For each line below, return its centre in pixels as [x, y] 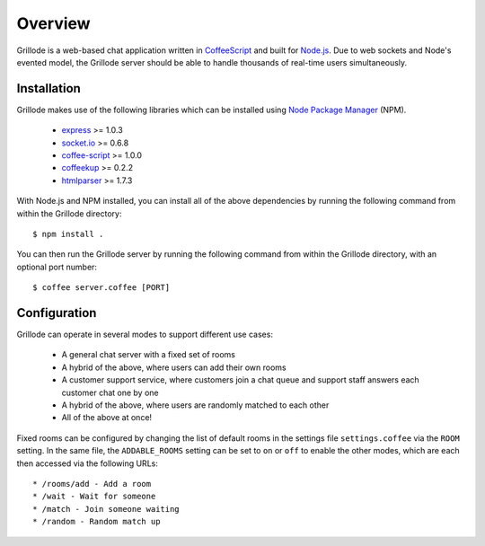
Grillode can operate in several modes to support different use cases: [145, 335]
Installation [48, 88]
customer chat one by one [110, 392]
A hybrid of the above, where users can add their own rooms [174, 367]
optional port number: [57, 267]
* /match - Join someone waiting [106, 509]
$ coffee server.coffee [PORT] [101, 288]
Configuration [57, 313]
